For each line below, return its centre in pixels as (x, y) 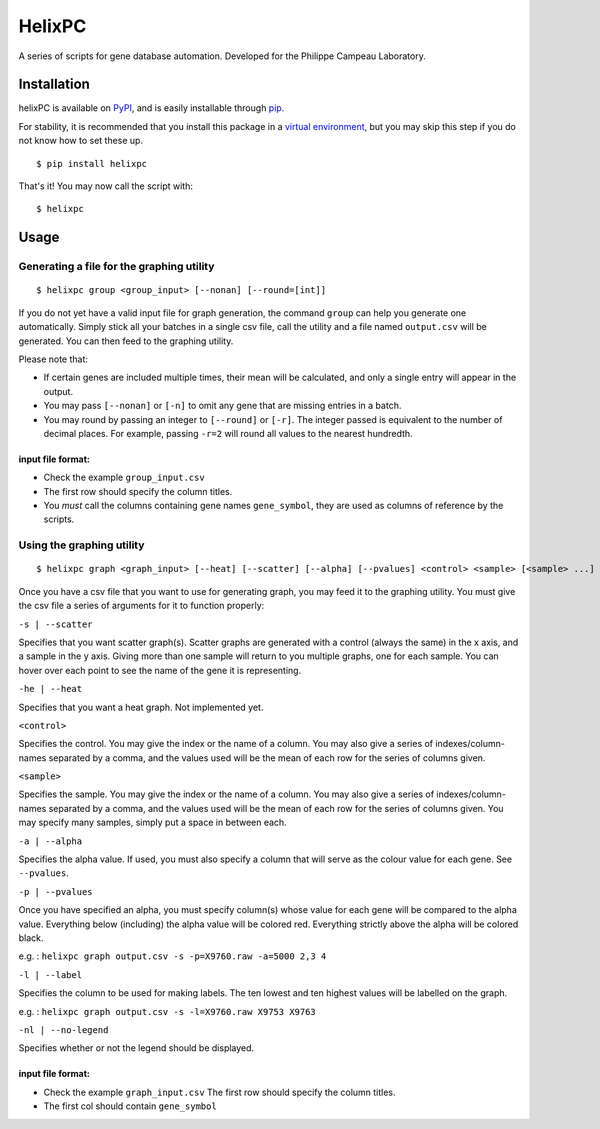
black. (31, 938)
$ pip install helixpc (92, 163)
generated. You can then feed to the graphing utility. (126, 341)
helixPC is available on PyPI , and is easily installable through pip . (151, 108)
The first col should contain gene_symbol (130, 1106)
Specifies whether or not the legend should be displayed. (136, 1048)
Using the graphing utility (81, 545)
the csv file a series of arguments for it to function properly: (141, 606)
